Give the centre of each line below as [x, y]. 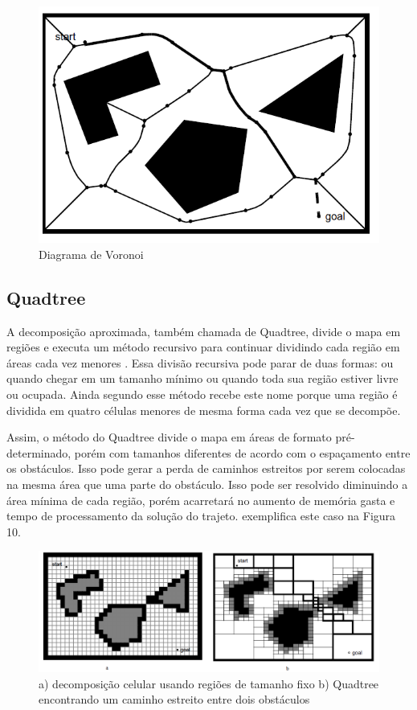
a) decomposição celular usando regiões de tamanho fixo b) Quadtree [209, 683]
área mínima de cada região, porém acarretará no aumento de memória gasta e [201, 500]
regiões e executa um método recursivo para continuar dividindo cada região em [203, 347]
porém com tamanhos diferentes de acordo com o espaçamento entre [242, 452]
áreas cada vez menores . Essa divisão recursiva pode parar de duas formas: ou [200, 362]
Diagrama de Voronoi [91, 254]
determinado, [39, 452]
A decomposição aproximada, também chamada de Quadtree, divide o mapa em [204, 331]
